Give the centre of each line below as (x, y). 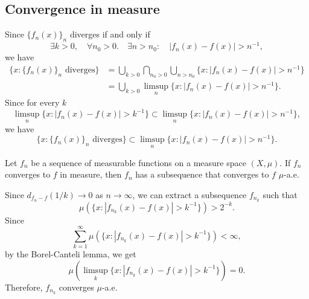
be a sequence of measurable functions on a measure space (139, 162)
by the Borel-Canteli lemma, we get (71, 254)
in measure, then (91, 174)
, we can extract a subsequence (190, 194)
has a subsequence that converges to (202, 174)
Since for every (32, 102)
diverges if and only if (110, 34)
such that (280, 194)
